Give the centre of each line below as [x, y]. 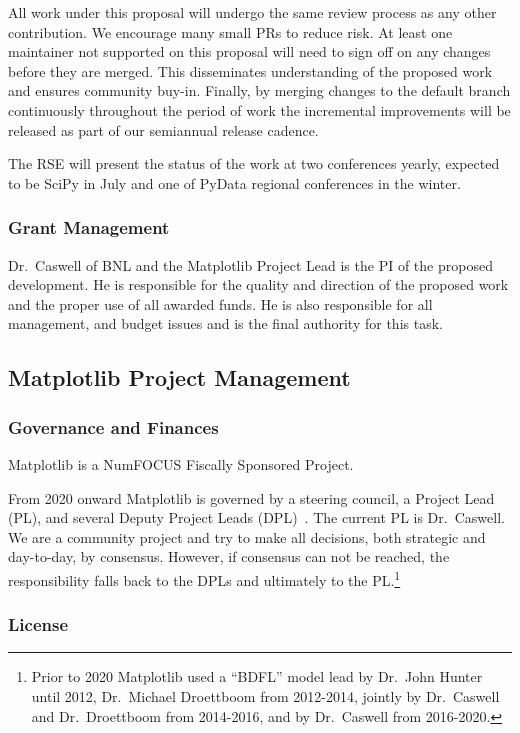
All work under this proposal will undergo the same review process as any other [252, 12]
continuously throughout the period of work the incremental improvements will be [259, 109]
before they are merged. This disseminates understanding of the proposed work [250, 70]
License [38, 624]
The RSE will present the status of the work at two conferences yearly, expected [254, 163]
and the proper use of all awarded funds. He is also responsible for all [220, 303]
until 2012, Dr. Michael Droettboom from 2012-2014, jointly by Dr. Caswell [265, 695]
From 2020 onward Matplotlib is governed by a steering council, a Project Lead [251, 497]
